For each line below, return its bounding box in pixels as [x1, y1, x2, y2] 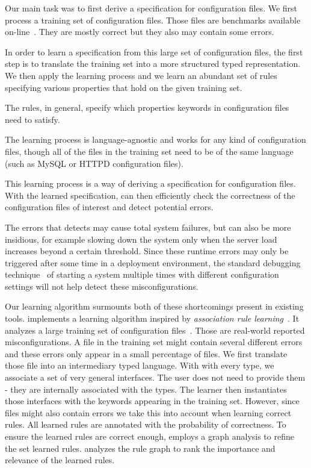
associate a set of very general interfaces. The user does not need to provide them [5, 371, 306, 384]
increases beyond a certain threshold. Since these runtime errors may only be [5, 245, 289, 257]
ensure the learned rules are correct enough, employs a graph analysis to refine [5, 430, 294, 442]
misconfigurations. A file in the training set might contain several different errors [5, 335, 303, 348]
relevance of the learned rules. [5, 454, 115, 466]
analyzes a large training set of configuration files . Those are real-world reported [5, 323, 305, 336]
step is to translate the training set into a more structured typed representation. [5, 57, 301, 70]
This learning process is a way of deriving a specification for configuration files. [5, 177, 296, 190]
